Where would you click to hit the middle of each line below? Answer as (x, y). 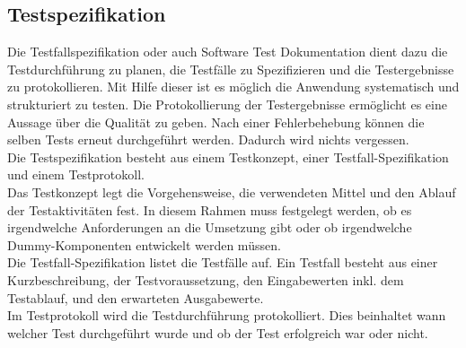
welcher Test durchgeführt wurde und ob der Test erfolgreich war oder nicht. (218, 332)
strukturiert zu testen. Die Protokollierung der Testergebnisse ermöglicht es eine (227, 104)
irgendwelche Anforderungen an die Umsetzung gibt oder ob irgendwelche (210, 227)
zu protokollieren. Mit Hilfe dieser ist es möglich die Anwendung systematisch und (233, 87)
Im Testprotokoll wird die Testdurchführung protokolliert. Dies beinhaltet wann (227, 315)
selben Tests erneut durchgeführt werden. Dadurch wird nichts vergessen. (208, 139)
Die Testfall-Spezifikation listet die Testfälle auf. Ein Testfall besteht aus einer (223, 262)
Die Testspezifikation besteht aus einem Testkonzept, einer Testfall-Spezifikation (228, 157)
